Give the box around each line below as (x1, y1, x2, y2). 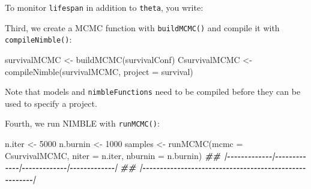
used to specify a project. (5, 97, 97, 109)
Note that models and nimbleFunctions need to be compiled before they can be (5, 85, 301, 98)
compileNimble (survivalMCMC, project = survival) (5, 65, 193, 77)
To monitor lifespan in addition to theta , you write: (5, 1, 204, 13)
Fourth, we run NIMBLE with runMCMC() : (5, 117, 160, 130)
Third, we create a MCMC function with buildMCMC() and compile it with (5, 21, 280, 34)
